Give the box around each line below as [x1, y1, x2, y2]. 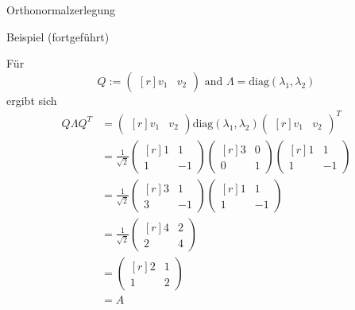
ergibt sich [6, 91, 57, 108]
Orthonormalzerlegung [6, 2, 116, 17]
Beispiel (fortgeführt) [6, 28, 110, 45]
